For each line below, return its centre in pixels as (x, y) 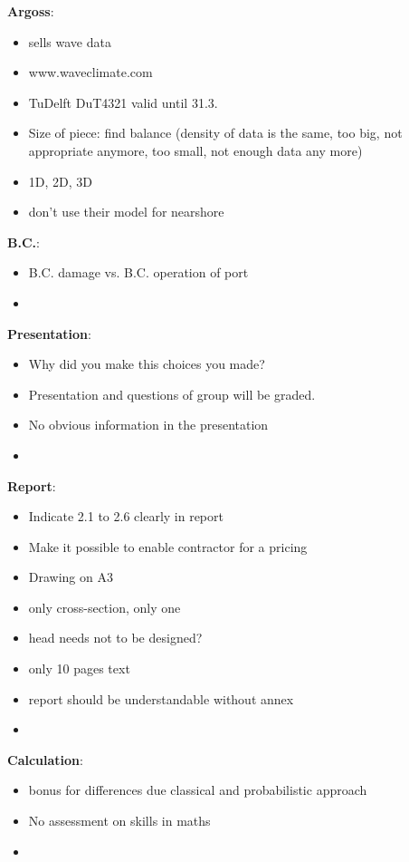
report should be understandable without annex (161, 698)
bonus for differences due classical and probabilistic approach (198, 790)
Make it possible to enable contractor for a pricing (168, 546)
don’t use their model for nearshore (126, 212)
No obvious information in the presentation (148, 425)
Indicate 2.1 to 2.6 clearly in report (126, 516)
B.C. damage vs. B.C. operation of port (138, 272)
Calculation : (45, 759)
